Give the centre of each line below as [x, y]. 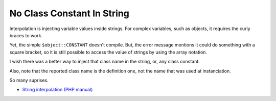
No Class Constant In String [70, 13]
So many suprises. [29, 80]
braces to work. [26, 35]
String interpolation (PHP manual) [57, 90]
